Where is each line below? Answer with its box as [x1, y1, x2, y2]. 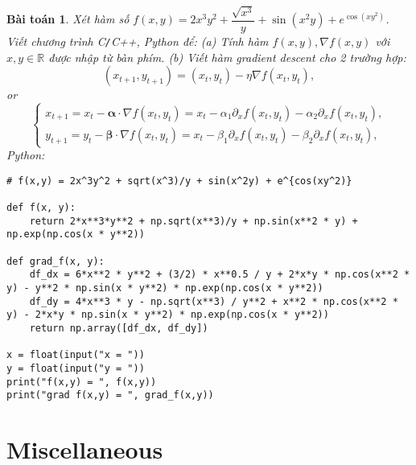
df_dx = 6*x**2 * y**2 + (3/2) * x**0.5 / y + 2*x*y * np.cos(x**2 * [29, 269, 410, 281]
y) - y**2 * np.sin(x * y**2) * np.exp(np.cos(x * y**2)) [6, 282, 323, 294]
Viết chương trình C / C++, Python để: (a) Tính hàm [6, 32, 269, 49]
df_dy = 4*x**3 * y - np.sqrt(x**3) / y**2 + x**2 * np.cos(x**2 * [29, 295, 398, 307]
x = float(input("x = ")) [6, 349, 145, 361]
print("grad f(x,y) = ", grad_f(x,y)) [6, 389, 214, 401]
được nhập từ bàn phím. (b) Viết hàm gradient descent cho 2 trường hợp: [48, 48, 406, 65]
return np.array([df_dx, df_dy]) [29, 322, 208, 334]
